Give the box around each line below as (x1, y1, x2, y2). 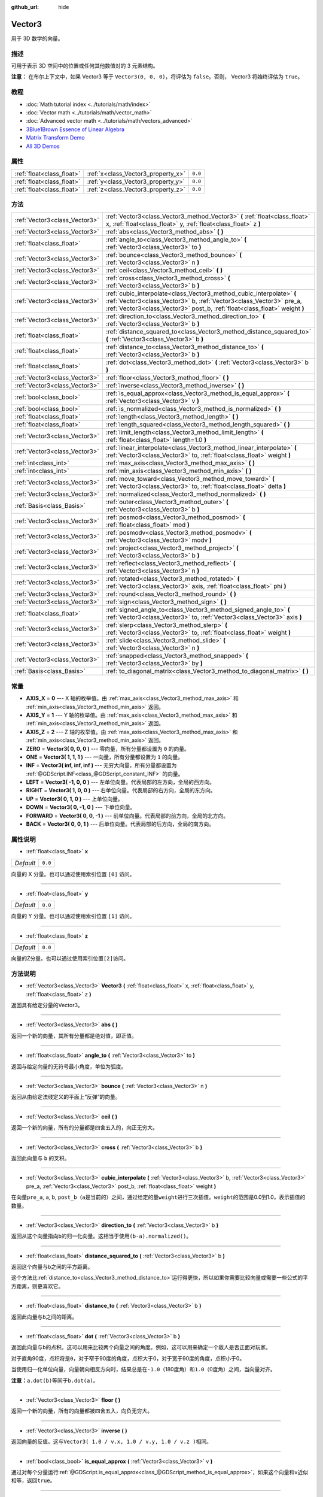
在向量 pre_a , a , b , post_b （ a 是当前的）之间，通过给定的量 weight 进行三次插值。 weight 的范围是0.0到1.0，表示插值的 (11, 1193, 306, 1201)
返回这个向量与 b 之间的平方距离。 (11, 1263, 93, 1271)
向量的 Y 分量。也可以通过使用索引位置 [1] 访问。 (11, 913, 135, 920)
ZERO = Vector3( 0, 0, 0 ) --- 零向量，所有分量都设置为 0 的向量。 (26, 745, 190, 752)
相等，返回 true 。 (11, 1477, 56, 1484)
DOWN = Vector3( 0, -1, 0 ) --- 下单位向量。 (26, 804, 136, 811)
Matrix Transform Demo (26, 134, 85, 141)
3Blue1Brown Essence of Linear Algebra (26, 126, 125, 133)
